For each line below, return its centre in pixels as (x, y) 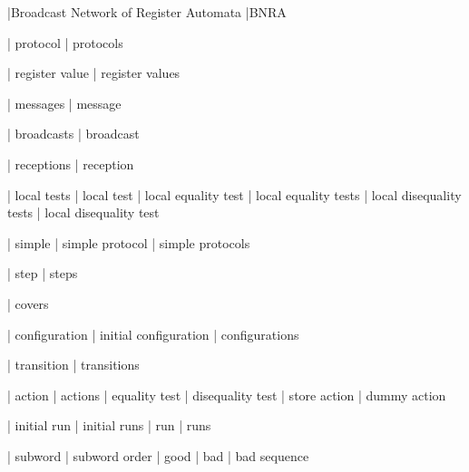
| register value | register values (94, 73)
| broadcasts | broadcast (73, 134)
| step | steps (43, 273)
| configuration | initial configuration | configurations (153, 334)
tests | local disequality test (83, 212)
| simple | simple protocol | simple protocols (129, 242)
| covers (28, 303)
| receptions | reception (71, 164)
